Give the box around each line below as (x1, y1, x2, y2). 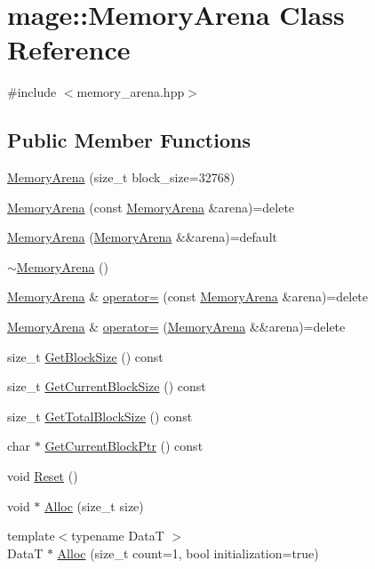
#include (7, 83, 57, 101)
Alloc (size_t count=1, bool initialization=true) (57, 543, 319, 562)
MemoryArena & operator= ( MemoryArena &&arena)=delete (7, 317, 346, 336)
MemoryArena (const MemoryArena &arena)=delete (7, 197, 295, 216)
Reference (7, 31, 131, 68)
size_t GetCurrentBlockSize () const (7, 377, 206, 396)
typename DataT (71, 526, 164, 545)
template (7, 526, 55, 545)
